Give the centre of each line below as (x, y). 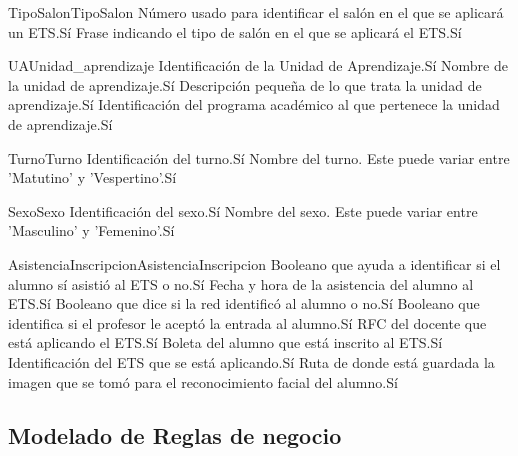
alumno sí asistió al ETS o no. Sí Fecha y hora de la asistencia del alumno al (241, 283)
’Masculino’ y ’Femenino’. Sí (91, 230)
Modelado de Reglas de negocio (175, 435)
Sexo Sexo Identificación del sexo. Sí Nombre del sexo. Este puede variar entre (243, 210)
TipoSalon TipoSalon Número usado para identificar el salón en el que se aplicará (256, 12)
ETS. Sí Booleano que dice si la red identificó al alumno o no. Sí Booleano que (244, 303)
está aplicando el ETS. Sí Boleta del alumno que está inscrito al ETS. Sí (225, 342)
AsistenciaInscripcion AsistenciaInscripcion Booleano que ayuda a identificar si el (254, 263)
